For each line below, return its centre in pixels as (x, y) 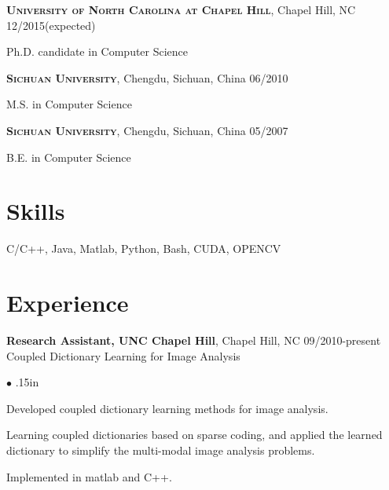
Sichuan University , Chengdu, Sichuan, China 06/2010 (147, 77)
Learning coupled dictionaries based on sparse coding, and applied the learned (194, 435)
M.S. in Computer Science (69, 104)
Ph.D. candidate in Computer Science (97, 51)
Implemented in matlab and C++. (89, 476)
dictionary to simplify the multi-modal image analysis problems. (161, 450)
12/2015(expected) (51, 25)
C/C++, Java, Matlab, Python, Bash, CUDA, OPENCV (144, 249)
